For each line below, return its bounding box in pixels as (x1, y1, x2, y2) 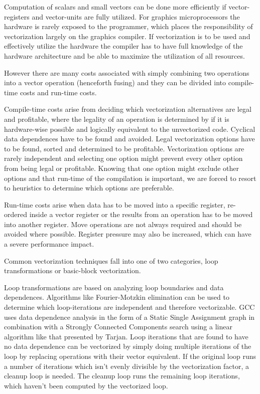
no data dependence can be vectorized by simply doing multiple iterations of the (4, 341, 251, 351)
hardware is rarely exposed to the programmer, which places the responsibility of (4, 21, 253, 32)
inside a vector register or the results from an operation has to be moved (29, 209, 253, 220)
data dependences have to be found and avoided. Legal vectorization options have (4, 133, 255, 144)
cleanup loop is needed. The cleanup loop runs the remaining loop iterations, (4, 370, 240, 381)
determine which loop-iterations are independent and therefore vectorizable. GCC (4, 302, 255, 312)
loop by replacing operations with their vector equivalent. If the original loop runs (4, 351, 256, 361)
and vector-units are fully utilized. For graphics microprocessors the (32, 11, 240, 22)
